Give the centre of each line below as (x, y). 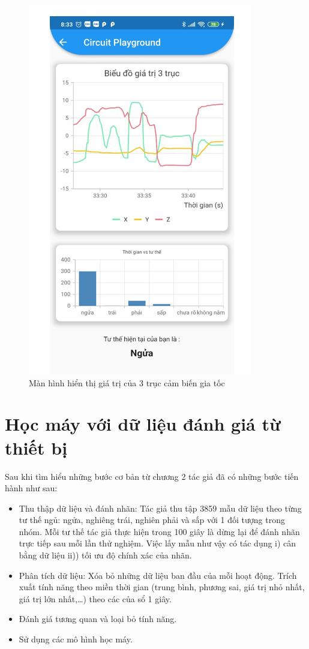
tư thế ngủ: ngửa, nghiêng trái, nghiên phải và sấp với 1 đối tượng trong (152, 520)
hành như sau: (31, 488)
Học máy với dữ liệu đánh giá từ (143, 424)
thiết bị (36, 447)
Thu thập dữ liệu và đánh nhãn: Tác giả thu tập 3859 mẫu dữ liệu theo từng (160, 508)
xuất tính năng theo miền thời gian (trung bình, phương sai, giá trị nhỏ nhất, (162, 587)
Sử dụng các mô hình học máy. (76, 639)
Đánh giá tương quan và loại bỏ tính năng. (98, 619)
